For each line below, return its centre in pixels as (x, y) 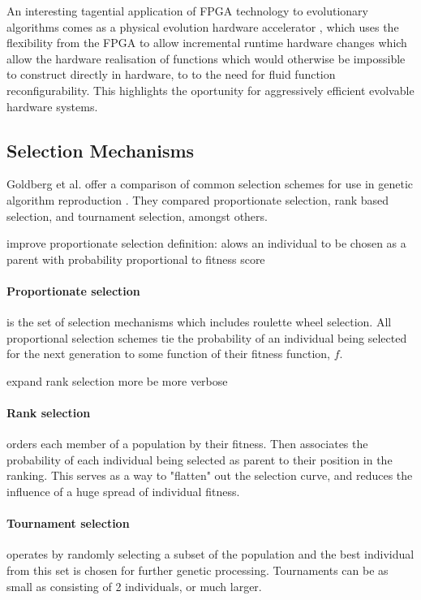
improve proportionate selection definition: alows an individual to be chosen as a (206, 243)
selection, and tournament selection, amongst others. (137, 216)
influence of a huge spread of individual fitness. (123, 492)
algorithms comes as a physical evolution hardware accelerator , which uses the (203, 26)
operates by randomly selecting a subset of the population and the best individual (210, 554)
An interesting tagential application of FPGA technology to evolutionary (187, 11)
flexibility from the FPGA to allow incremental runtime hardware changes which (207, 43)
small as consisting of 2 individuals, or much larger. (134, 586)
